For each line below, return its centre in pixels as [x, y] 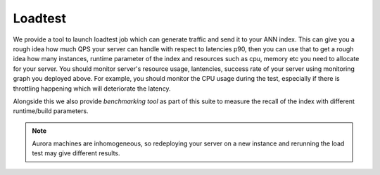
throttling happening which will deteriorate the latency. [92, 89]
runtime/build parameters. [51, 111]
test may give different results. [76, 153]
